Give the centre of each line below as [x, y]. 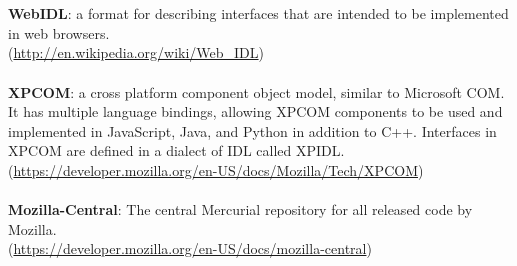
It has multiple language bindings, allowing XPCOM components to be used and [255, 111]
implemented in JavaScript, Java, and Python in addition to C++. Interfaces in [252, 130]
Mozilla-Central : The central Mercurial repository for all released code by [240, 209]
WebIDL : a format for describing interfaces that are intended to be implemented [258, 13]
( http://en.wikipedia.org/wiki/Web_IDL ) [136, 52]
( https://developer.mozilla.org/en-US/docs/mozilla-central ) [190, 248]
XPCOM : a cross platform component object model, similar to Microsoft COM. [256, 91]
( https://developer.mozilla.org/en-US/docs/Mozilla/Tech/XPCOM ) [216, 169]
